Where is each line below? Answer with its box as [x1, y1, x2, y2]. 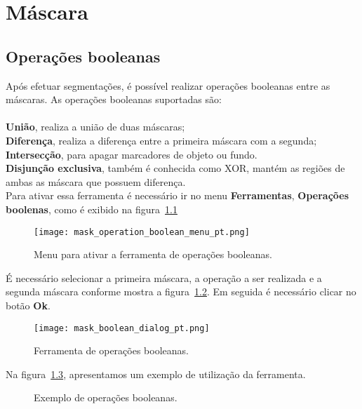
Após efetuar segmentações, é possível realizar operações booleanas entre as [6, 78, 330, 93]
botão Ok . [6, 297, 51, 312]
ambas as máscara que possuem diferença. [6, 174, 186, 189]
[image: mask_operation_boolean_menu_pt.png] [34, 227, 250, 237]
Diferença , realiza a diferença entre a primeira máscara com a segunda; [6, 133, 317, 147]
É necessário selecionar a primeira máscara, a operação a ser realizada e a [6, 270, 322, 285]
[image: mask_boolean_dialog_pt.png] [34, 323, 210, 333]
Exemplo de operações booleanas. [34, 390, 177, 405]
